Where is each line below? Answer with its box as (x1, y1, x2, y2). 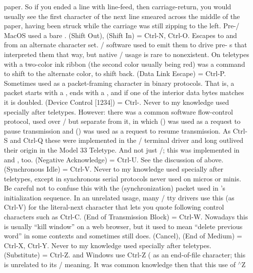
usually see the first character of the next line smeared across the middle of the (4, 11, 240, 21)
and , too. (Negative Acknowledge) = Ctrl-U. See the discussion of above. (4, 154, 224, 164)
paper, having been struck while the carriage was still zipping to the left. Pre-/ (4, 20, 239, 31)
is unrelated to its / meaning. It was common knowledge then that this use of (4, 259, 236, 270)
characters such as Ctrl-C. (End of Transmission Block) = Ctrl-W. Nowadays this (4, 212, 248, 222)
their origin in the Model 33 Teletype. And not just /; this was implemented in (4, 144, 240, 155)
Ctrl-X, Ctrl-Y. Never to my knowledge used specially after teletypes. (4, 240, 212, 250)
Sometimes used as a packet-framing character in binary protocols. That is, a (4, 78, 234, 88)
